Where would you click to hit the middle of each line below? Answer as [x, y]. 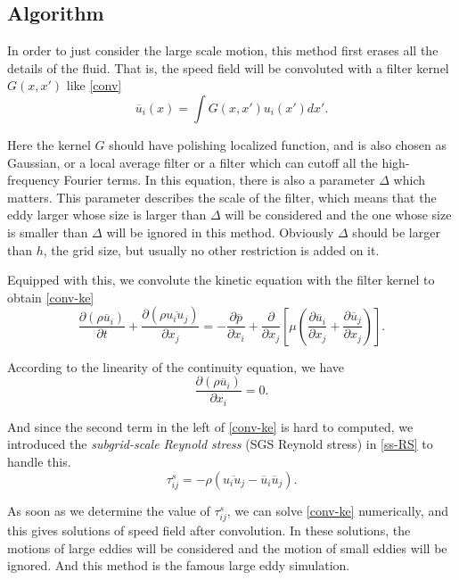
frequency [33, 180]
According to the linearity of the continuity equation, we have [176, 366]
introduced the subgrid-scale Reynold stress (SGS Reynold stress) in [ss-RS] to [220, 444]
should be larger [396, 232]
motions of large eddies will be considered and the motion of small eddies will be [227, 547]
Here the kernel [49, 144]
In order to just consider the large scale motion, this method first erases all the [223, 50]
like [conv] [94, 85]
